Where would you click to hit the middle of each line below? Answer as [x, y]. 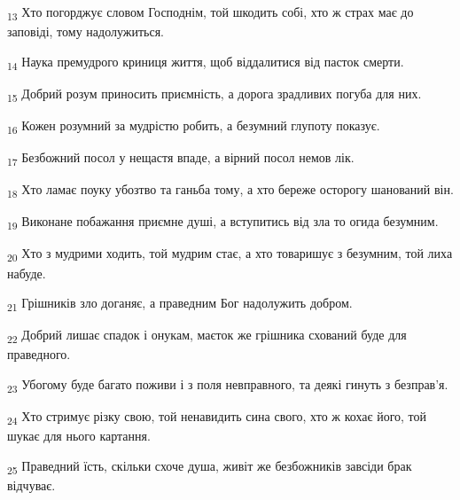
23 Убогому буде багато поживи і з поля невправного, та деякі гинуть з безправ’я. [228, 385]
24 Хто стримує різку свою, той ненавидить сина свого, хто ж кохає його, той [217, 417]
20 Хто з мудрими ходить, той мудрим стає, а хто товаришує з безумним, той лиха [230, 254]
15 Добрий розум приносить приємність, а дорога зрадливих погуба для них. [214, 94]
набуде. [27, 273]
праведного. [39, 354]
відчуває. [31, 485]
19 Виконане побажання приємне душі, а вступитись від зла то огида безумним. [223, 223]
